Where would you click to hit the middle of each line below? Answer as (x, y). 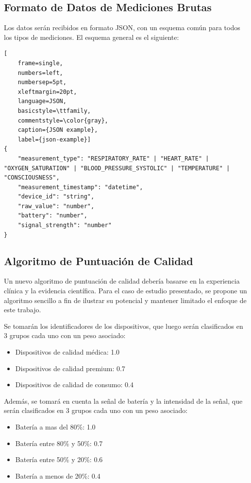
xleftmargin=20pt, (47, 92)
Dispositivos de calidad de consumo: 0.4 (74, 385)
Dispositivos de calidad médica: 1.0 (67, 352)
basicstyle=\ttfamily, (54, 111)
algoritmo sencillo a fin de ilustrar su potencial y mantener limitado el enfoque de (125, 300)
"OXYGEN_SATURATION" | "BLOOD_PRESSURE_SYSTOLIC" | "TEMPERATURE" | (117, 168)
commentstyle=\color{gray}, (63, 120)
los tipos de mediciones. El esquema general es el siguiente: (92, 37)
